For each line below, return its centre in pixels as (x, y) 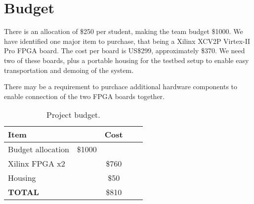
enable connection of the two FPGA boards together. (84, 96)
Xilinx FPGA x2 (37, 164)
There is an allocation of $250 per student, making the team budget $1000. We (124, 31)
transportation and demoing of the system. (69, 70)
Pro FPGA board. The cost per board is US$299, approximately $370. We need (125, 51)
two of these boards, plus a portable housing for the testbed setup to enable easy (127, 60)
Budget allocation (39, 149)
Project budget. (73, 115)
